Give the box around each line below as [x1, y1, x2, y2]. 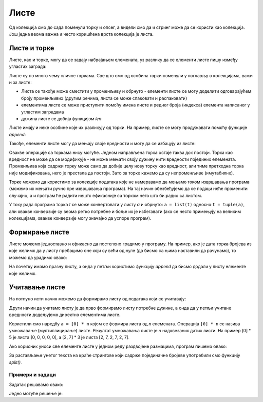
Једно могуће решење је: [9, 391, 63, 397]
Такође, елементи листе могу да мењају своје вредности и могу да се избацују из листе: [9, 141, 196, 147]
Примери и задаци [9, 371, 56, 378]
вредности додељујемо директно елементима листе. [9, 312, 121, 317]
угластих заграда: [9, 63, 47, 69]
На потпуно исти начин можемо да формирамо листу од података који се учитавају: [9, 296, 186, 302]
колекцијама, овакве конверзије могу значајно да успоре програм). [9, 215, 151, 221]
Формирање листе [9, 228, 70, 236]
